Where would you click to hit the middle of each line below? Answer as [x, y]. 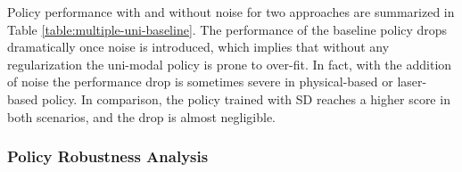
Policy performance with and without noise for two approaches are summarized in [231, 12]
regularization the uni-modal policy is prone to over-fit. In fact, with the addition [230, 64]
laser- [412, 82]
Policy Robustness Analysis [108, 156]
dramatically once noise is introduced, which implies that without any [198, 47]
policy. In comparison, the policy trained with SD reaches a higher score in [246, 98]
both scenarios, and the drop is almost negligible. [142, 116]
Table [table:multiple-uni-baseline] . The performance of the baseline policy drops [227, 29]
